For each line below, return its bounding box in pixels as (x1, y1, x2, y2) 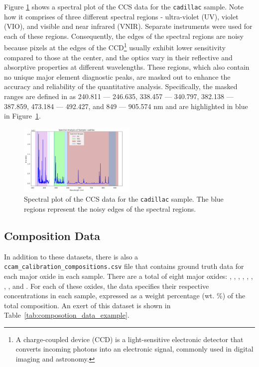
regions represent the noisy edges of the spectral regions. (24, 203, 196, 214)
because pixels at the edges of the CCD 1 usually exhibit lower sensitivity (4, 41, 226, 53)
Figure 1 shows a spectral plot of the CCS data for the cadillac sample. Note (4, 1, 244, 11)
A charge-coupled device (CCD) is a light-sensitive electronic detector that (15, 334, 244, 344)
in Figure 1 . (4, 111, 41, 121)
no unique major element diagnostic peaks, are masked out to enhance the (4, 71, 231, 82)
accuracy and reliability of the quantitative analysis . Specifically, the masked (4, 81, 238, 92)
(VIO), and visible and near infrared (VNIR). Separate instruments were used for (4, 21, 253, 31)
